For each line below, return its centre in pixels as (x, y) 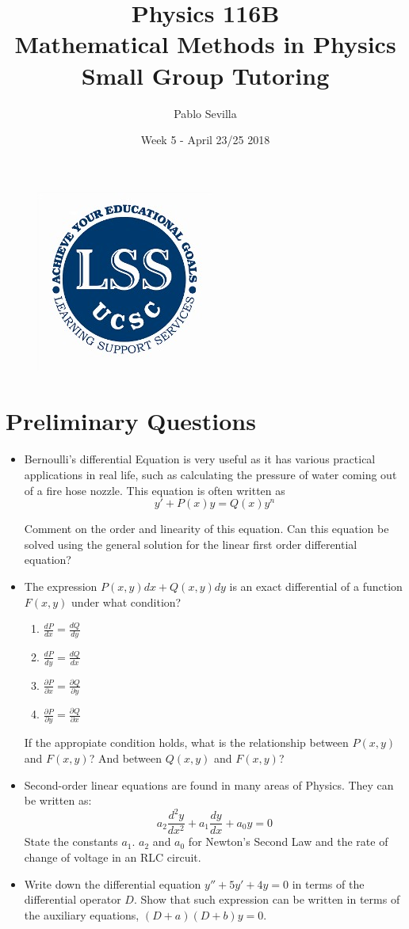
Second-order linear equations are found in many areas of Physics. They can (209, 784)
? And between (126, 758)
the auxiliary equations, (82, 914)
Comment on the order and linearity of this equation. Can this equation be (206, 529)
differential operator (73, 899)
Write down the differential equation (113, 883)
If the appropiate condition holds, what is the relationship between (186, 742)
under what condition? (126, 602)
